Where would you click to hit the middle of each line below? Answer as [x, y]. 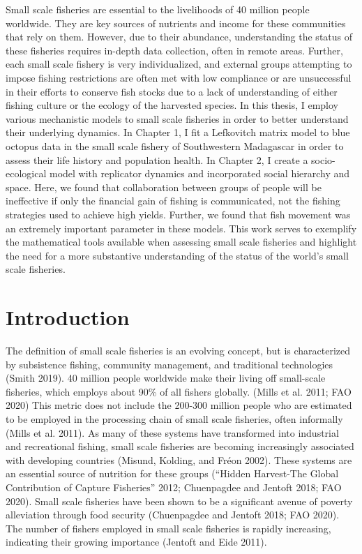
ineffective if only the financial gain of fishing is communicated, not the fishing [173, 201]
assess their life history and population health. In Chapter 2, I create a [157, 159]
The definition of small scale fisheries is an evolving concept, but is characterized [178, 350]
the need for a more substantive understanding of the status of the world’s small [177, 255]
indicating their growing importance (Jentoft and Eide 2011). [136, 542]
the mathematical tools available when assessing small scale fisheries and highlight [181, 242]
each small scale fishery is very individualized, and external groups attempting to [179, 64]
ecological [26, 173]
